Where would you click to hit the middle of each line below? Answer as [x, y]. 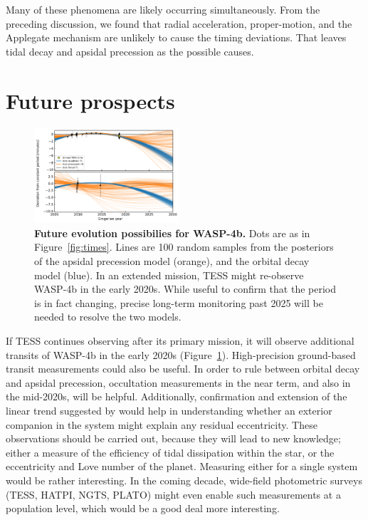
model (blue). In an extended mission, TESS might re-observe [169, 275]
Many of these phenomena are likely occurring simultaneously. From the [163, 9]
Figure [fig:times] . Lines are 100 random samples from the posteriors [184, 247]
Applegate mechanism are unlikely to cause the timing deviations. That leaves [176, 37]
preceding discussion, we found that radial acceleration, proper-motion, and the [179, 23]
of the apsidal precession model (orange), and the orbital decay [172, 261]
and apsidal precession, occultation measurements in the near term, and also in [178, 382]
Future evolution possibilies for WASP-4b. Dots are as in [172, 233]
